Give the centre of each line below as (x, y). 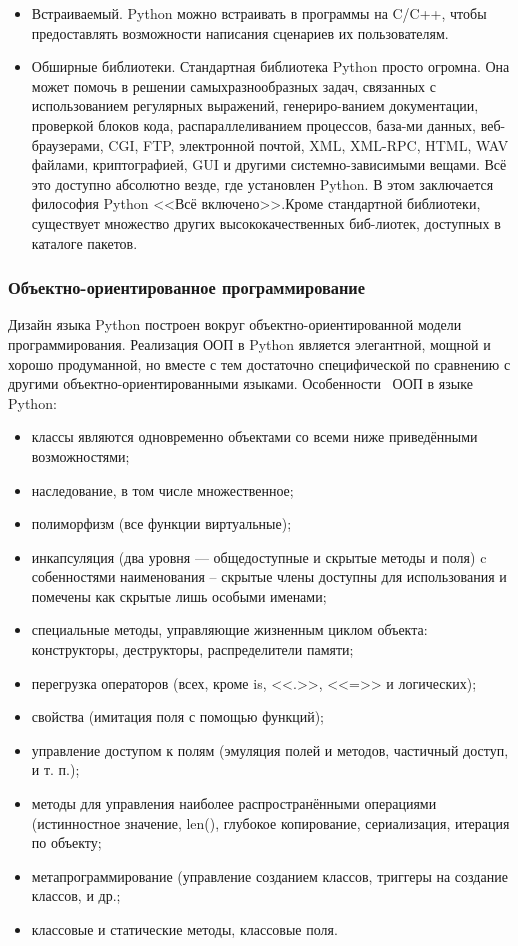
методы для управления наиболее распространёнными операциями (234, 803)
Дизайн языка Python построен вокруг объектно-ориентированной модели (235, 324)
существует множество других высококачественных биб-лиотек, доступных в (266, 222)
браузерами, (67, 144)
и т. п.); (55, 769)
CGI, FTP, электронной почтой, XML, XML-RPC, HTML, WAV (308, 144)
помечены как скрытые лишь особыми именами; (179, 595)
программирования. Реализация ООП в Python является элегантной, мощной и (249, 343)
